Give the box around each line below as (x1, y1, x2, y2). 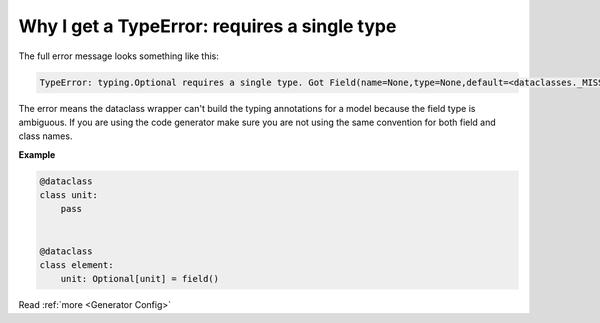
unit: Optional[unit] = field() (60, 273, 220, 285)
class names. (18, 130, 73, 142)
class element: (39, 260, 114, 271)
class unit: (39, 190, 99, 201)
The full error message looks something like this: (18, 50, 220, 62)
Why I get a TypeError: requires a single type (18, 15, 397, 37)
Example (18, 148, 56, 160)
